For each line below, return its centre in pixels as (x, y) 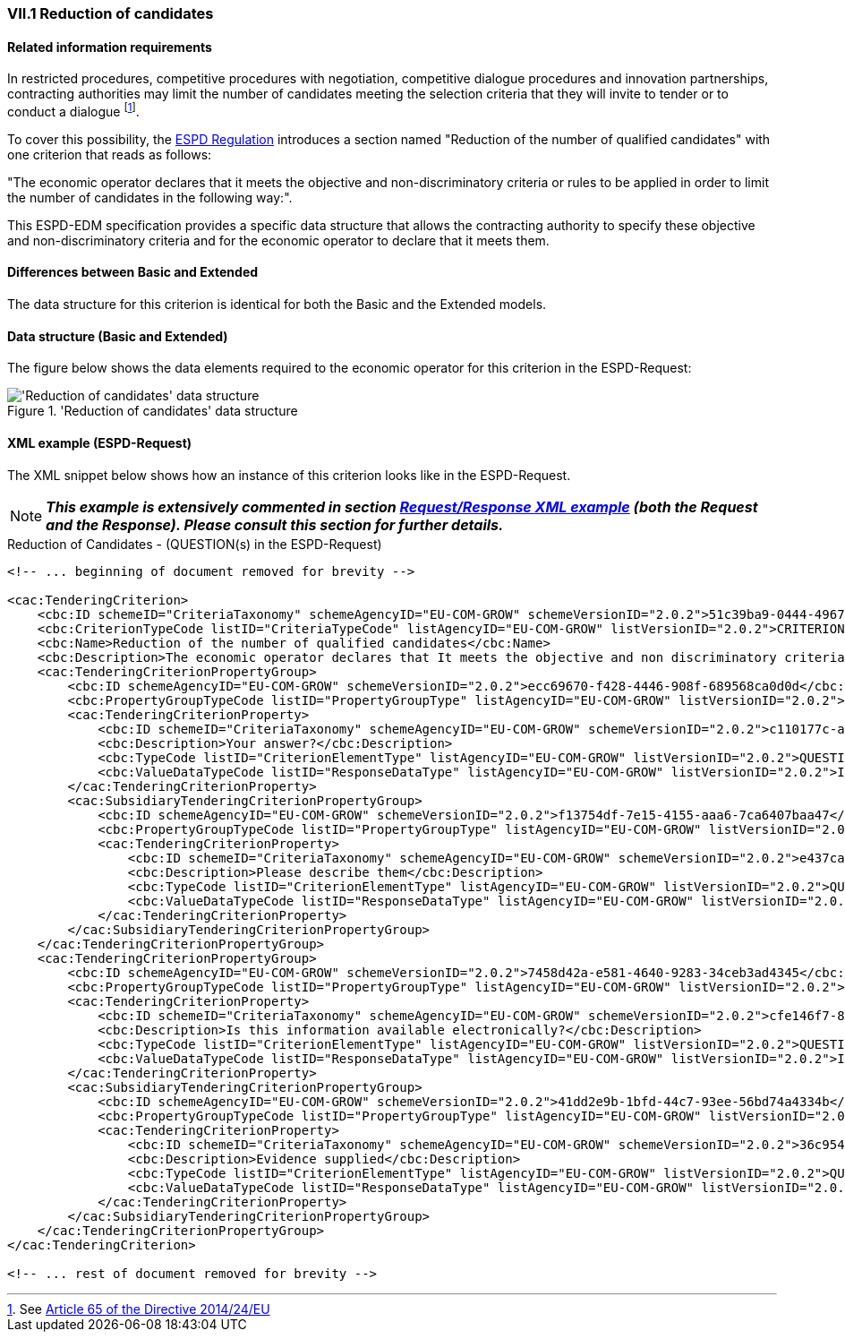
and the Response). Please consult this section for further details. (275, 524)
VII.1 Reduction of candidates (111, 13)
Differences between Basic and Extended (133, 272)
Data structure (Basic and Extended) (118, 336)
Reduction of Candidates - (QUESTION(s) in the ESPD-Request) (195, 544)
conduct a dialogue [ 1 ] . (73, 110)
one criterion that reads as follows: (110, 154)
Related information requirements (110, 47)
